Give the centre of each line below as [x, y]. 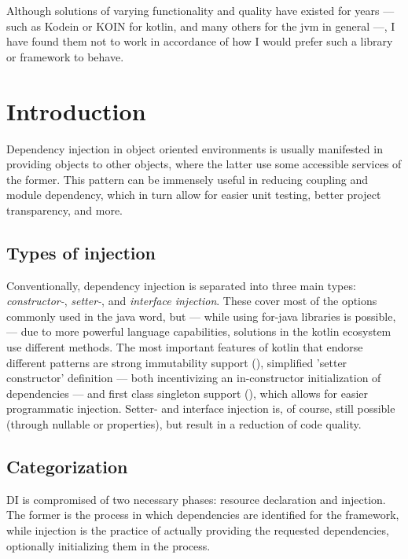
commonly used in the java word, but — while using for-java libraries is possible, [201, 316]
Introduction [76, 110]
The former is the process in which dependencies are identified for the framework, [203, 515]
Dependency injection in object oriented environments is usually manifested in [195, 148]
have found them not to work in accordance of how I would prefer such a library [200, 41]
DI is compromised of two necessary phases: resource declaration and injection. [196, 499]
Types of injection [81, 252]
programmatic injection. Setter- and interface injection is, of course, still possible [201, 408]
